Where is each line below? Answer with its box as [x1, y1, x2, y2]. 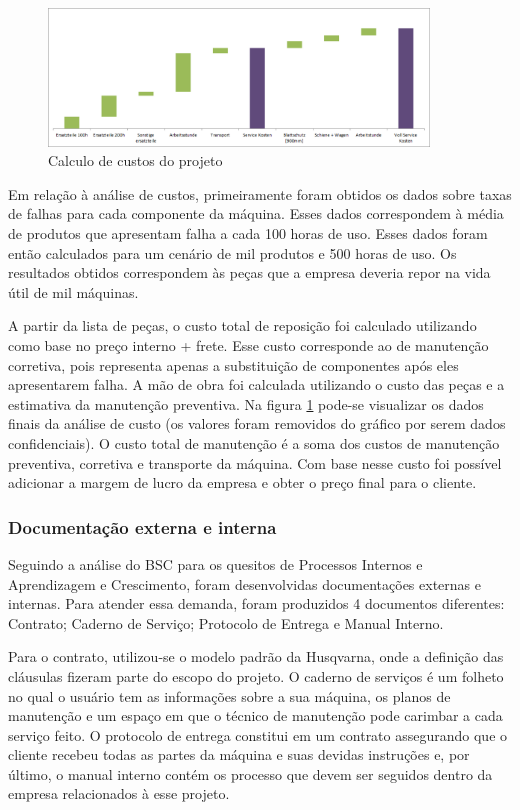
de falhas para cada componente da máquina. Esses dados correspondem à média [8, 203, 504, 224]
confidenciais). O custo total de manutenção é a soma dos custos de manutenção [8, 432, 500, 453]
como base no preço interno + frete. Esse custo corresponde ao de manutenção [8, 334, 489, 355]
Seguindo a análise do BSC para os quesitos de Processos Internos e [8, 553, 423, 574]
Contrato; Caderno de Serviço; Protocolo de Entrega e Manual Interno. [8, 612, 444, 633]
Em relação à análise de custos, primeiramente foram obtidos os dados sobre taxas [8, 183, 512, 204]
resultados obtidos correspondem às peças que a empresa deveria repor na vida [8, 262, 491, 283]
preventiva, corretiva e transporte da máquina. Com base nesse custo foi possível [8, 452, 502, 473]
